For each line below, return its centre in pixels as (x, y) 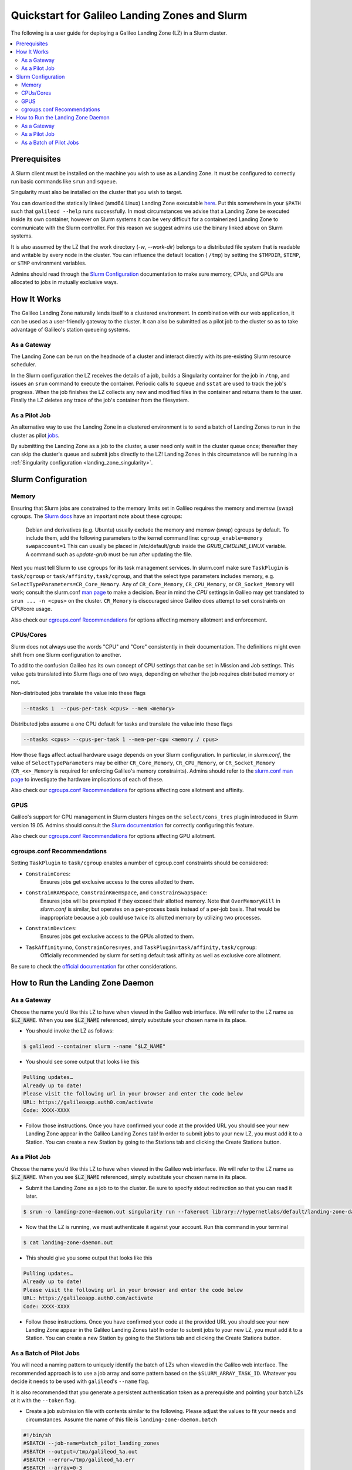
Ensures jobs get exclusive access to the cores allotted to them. (117, 881)
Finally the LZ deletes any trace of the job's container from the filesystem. (100, 400)
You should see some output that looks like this (83, 1062)
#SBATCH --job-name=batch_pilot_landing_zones (91, 1443)
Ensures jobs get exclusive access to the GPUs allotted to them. (117, 936)
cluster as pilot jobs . (35, 435)
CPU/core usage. (31, 609)
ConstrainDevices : (51, 928)
